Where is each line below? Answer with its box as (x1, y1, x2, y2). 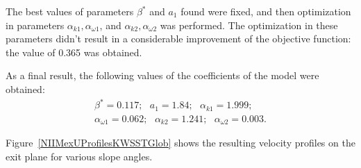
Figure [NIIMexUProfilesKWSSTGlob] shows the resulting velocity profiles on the (6, 135, 355, 150)
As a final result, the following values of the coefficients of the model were (6, 68, 319, 83)
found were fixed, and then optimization (180, 4, 351, 18)
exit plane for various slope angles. (6, 149, 153, 163)
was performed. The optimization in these (160, 17, 338, 32)
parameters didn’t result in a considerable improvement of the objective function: (6, 31, 351, 46)
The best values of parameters (6, 4, 134, 18)
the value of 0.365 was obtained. (6, 44, 142, 59)
